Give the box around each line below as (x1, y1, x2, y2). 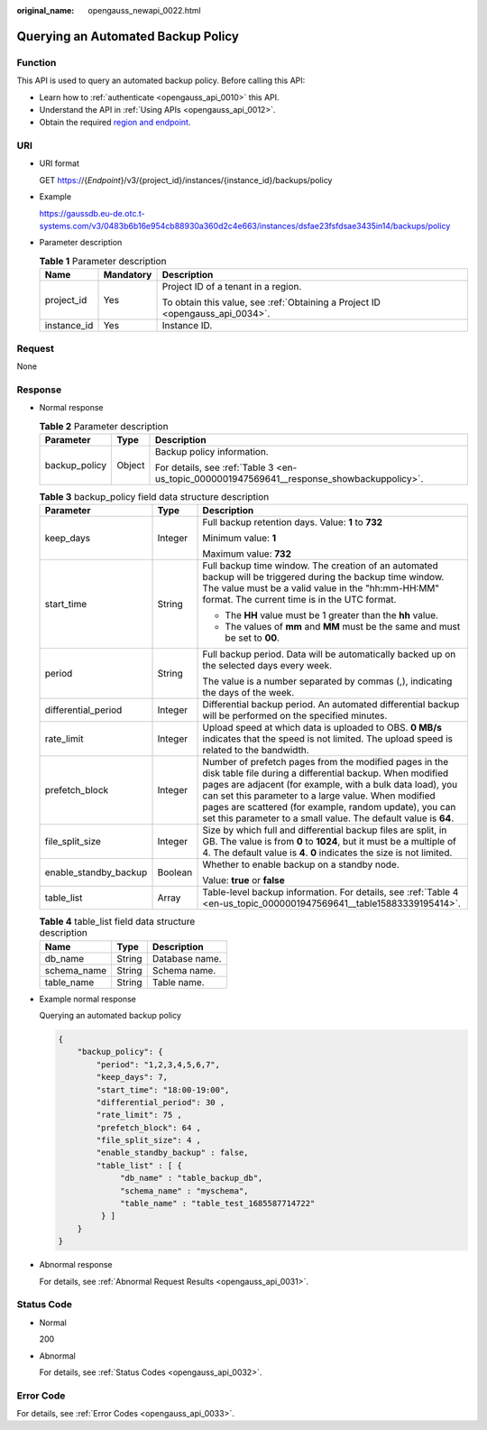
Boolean (157, 866, 193, 879)
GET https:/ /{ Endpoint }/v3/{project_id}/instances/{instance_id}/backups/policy (39, 174, 333, 185)
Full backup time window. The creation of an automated (202, 559, 438, 572)
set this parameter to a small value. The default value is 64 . (202, 812, 455, 825)
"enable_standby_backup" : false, (96, 1148, 249, 1158)
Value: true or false (202, 874, 285, 887)
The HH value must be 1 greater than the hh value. (225, 609, 439, 622)
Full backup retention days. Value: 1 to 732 (202, 516, 383, 529)
